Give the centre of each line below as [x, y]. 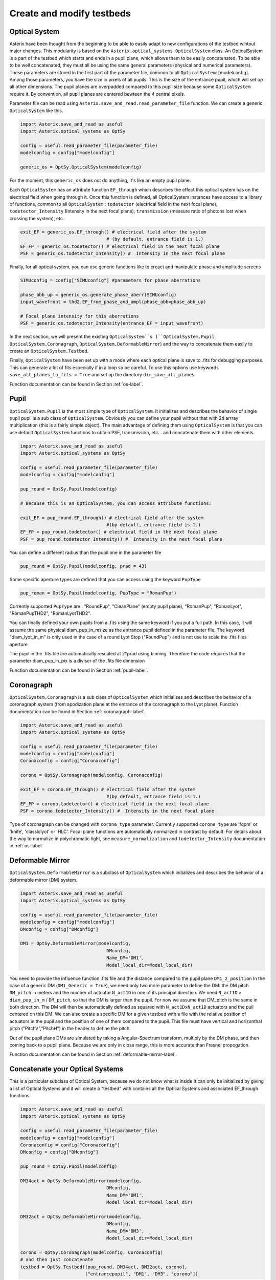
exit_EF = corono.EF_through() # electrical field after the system [108, 790]
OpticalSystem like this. [36, 111]
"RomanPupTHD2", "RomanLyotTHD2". [50, 613]
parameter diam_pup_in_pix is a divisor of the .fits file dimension [77, 661]
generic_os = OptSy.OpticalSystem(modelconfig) [81, 167]
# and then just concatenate [57, 1260]
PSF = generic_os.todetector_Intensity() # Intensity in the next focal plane [123, 253]
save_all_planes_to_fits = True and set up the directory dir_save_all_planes [102, 375]
